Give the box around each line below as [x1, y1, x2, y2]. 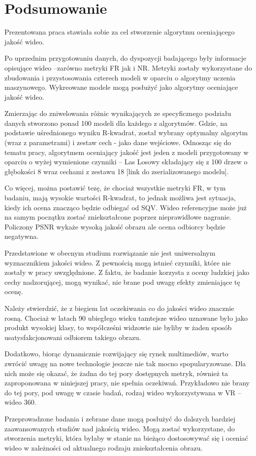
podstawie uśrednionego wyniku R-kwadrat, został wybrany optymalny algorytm [4, 127, 248, 138]
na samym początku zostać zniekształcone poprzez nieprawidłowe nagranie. [4, 212, 231, 222]
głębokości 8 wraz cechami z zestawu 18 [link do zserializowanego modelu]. [4, 166, 229, 176]
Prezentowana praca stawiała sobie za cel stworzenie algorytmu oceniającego [4, 27, 235, 37]
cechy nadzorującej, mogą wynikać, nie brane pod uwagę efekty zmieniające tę [4, 276, 240, 287]
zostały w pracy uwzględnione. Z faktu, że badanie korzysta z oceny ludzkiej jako [4, 267, 250, 277]
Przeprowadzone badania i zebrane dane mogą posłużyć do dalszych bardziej [4, 413, 236, 423]
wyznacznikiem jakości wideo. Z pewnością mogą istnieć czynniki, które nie [4, 257, 231, 267]
